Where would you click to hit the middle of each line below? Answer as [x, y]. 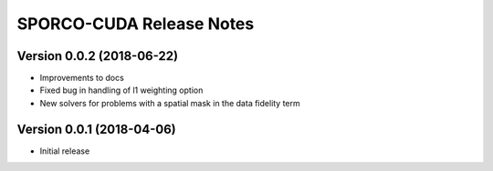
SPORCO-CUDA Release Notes [136, 24]
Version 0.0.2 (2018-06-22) [97, 56]
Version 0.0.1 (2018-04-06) [97, 129]
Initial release [65, 151]
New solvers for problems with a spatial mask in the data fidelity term [170, 103]
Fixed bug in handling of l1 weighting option [121, 90]
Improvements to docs [82, 78]
